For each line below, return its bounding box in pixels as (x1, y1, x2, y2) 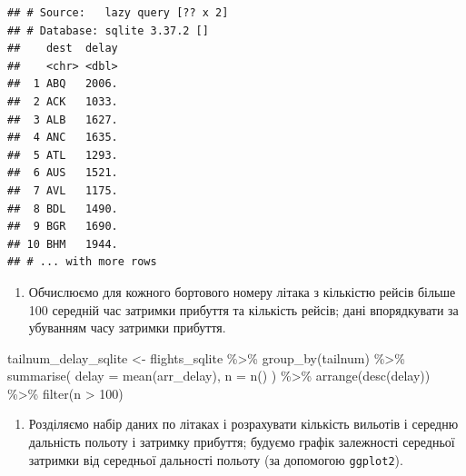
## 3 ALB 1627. (7, 113, 118, 126)
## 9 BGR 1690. (7, 220, 118, 233)
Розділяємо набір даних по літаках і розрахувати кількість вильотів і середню (28, 414, 459, 433)
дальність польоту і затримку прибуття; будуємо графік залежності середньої (28, 432, 455, 451)
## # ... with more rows (7, 255, 157, 269)
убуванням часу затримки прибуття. (28, 318, 226, 337)
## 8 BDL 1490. (7, 202, 118, 215)
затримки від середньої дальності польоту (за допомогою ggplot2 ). (28, 450, 403, 469)
